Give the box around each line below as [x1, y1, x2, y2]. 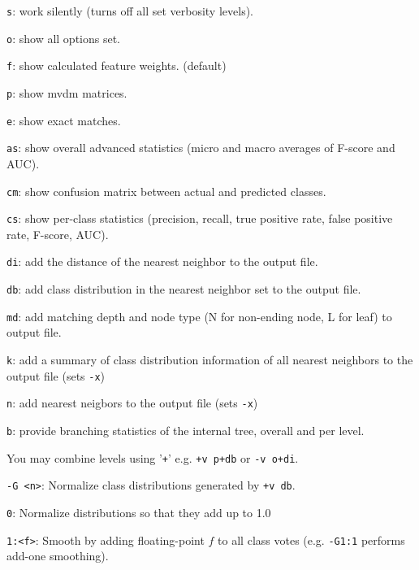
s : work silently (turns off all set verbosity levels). [6, 2, 253, 19]
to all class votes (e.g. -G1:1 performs [218, 531, 405, 548]
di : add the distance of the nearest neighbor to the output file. [6, 253, 318, 270]
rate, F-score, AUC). [6, 225, 109, 242]
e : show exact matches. [6, 111, 121, 128]
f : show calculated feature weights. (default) [6, 57, 227, 74]
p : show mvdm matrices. [6, 84, 127, 101]
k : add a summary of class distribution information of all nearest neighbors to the [6, 351, 413, 368]
